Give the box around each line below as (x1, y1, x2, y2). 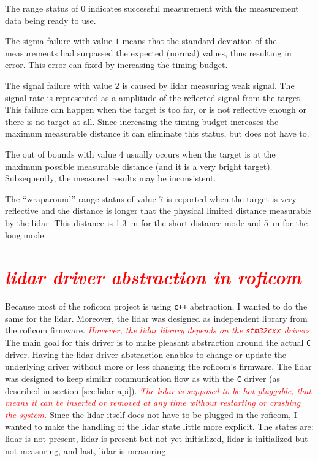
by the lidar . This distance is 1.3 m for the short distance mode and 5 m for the (5, 216, 308, 229)
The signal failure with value (5, 78, 113, 91)
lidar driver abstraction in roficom (5, 264, 301, 290)
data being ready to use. (5, 13, 96, 26)
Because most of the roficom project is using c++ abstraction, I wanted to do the (5, 300, 308, 313)
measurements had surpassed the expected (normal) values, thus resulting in (5, 46, 292, 59)
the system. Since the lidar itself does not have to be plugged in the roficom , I (5, 408, 297, 421)
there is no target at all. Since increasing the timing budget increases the (5, 115, 279, 128)
